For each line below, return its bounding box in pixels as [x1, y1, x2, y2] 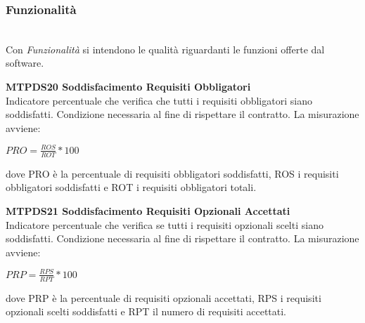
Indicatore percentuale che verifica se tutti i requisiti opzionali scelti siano [6, 217, 324, 232]
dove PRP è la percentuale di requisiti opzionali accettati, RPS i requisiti [6, 290, 321, 305]
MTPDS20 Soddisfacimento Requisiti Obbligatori [6, 79, 251, 93]
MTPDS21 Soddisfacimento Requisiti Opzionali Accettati [6, 203, 290, 218]
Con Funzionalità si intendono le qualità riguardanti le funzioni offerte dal [6, 41, 325, 56]
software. [6, 55, 44, 70]
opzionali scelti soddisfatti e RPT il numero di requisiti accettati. [6, 304, 286, 319]
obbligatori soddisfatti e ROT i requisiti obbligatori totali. [6, 180, 257, 195]
